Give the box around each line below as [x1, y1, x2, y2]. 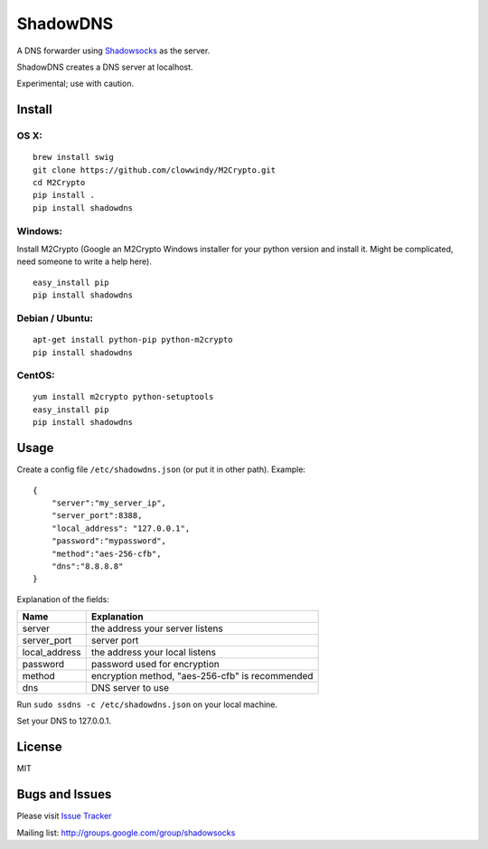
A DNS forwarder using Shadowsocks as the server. [16, 45, 211, 56]
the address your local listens [90, 646, 217, 659]
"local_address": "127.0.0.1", [51, 523, 191, 533]
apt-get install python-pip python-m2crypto [33, 335, 234, 345]
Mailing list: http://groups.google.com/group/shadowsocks [16, 827, 236, 838]
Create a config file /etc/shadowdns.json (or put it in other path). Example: [16, 464, 306, 475]
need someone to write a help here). [16, 256, 153, 267]
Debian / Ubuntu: [16, 312, 94, 325]
